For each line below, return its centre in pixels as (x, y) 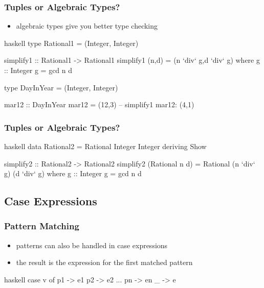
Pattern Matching (42, 226)
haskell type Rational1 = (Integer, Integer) (71, 43)
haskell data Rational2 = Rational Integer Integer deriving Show (105, 146)
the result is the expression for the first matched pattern (104, 262)
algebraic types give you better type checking (87, 26)
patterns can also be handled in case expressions (92, 245)
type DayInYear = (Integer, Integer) (61, 87)
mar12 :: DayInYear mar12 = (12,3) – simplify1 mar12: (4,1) (99, 104)
